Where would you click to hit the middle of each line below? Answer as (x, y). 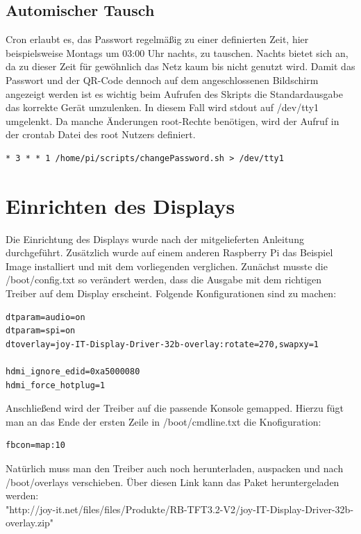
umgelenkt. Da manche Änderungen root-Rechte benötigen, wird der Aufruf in (173, 120)
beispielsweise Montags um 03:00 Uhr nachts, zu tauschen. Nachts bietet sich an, (177, 52)
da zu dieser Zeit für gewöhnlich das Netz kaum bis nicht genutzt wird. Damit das (180, 66)
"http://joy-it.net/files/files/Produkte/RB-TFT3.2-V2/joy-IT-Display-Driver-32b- (180, 509)
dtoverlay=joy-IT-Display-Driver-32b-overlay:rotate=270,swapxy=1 (162, 344)
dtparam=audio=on (45, 317)
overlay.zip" (30, 523)
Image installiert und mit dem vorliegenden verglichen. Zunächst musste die (167, 266)
